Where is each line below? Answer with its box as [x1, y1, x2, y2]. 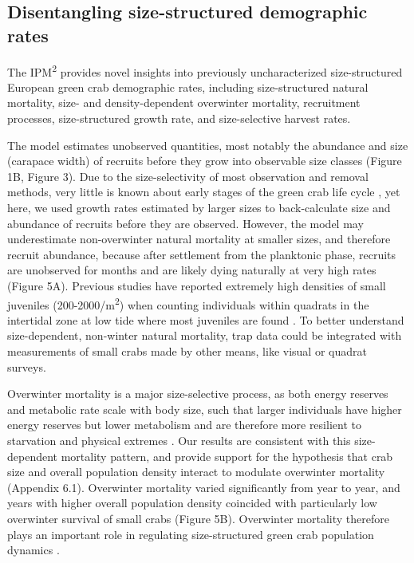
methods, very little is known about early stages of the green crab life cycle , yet [7, 183, 400, 200]
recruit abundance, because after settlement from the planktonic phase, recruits [7, 246, 396, 262]
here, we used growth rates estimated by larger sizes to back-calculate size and [7, 199, 391, 215]
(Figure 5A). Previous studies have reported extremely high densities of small [7, 277, 386, 293]
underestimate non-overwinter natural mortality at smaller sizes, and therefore [7, 230, 391, 247]
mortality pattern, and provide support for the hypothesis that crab [61, 447, 393, 464]
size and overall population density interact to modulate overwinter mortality [7, 463, 385, 480]
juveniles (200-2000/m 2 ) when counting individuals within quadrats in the [7, 293, 369, 313]
